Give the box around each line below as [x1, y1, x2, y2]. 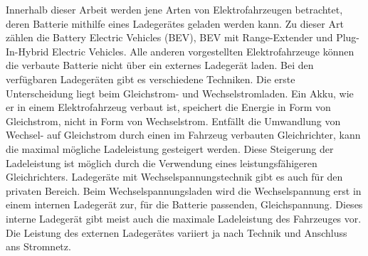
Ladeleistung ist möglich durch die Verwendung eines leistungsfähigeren [6, 155, 317, 170]
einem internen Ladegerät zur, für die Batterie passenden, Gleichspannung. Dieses [6, 197, 363, 212]
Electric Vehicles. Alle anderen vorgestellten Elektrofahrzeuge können [52, 43, 354, 58]
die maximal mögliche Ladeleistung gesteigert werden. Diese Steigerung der [6, 141, 334, 156]
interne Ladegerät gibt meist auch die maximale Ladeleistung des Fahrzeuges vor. [6, 210, 362, 225]
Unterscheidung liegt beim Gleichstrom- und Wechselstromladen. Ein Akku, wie [6, 85, 354, 100]
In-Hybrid [6, 43, 49, 58]
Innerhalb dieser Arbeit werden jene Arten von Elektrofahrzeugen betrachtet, [6, 2, 343, 16]
